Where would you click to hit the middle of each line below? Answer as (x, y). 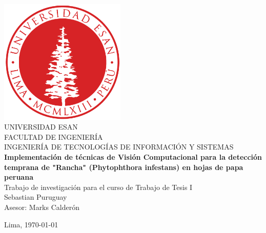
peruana (19, 177)
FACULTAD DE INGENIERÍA (54, 136)
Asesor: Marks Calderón (42, 207)
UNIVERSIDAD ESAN (41, 127)
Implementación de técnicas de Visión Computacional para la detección (133, 157)
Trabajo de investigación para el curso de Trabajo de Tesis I (98, 187)
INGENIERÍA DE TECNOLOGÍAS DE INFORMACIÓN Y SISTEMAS (119, 147)
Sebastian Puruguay (36, 197)
